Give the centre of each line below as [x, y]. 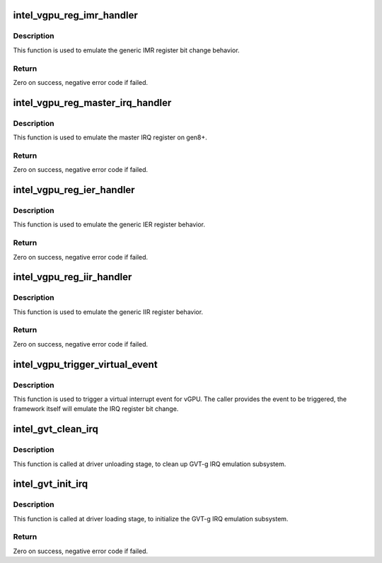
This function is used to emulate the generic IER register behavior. [109, 225]
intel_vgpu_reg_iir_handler [73, 277]
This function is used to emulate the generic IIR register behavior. [108, 312]
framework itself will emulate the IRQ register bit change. [96, 409]
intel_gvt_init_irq [51, 484]
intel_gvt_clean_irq [56, 429]
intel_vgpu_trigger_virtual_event [86, 364]
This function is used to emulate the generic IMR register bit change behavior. [126, 50]
